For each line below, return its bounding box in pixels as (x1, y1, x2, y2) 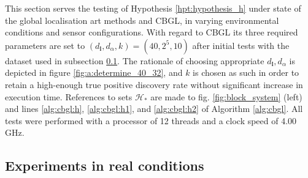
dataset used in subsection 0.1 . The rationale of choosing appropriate (5, 54, 264, 67)
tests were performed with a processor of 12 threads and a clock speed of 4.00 (5, 114, 297, 127)
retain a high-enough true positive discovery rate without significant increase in (5, 78, 303, 91)
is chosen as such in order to (193, 66, 299, 79)
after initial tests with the (192, 39, 290, 51)
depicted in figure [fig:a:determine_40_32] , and (5, 66, 183, 79)
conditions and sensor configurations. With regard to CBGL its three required (5, 26, 298, 39)
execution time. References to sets (5, 90, 133, 103)
